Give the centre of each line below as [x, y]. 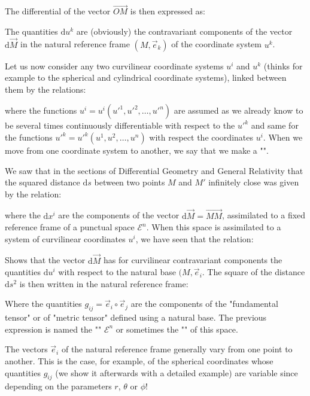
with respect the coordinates [201, 137]
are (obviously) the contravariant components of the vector [184, 31]
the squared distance [42, 182]
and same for [275, 125]
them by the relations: [45, 89]
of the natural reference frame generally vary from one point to [177, 349]
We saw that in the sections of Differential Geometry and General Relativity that [154, 170]
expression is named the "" [53, 329]
